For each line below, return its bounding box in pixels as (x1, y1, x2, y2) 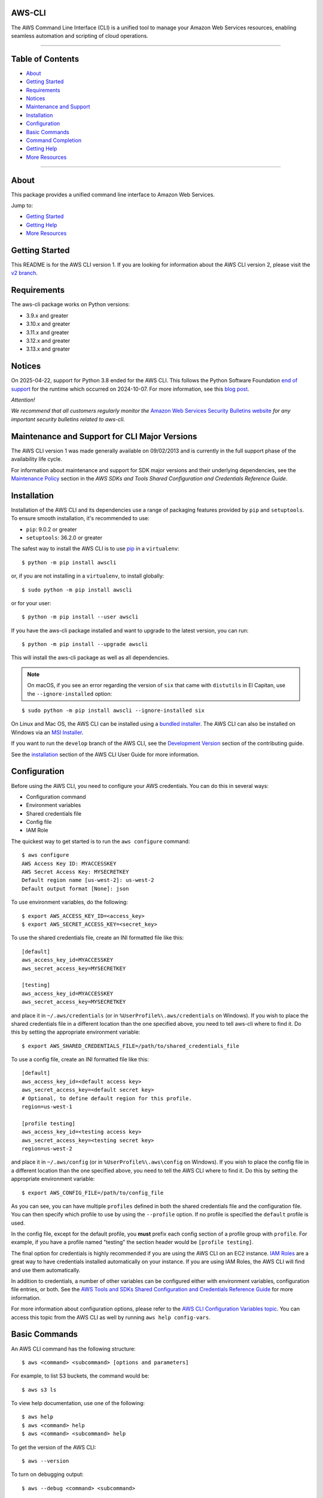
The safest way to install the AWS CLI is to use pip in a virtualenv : (11, 545, 179, 552)
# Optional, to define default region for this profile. (22, 1095, 193, 1102)
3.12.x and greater (26, 337, 71, 344)
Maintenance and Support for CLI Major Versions (11, 431, 197, 442)
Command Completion (26, 137, 82, 144)
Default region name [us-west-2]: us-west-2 (22, 877, 155, 884)
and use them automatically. (11, 1266, 81, 1273)
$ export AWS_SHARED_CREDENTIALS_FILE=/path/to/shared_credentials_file (22, 1043, 239, 1049)
